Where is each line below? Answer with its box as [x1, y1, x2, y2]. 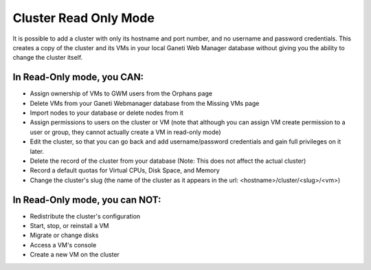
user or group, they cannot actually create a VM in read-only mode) [30, 128, 221, 136]
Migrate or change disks [30, 231, 99, 240]
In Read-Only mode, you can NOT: [12, 194, 161, 205]
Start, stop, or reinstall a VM [30, 222, 109, 230]
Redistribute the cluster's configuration [30, 212, 141, 220]
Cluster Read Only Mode [12, 10, 155, 25]
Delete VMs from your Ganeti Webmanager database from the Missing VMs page [30, 99, 260, 107]
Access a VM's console [30, 240, 97, 249]
